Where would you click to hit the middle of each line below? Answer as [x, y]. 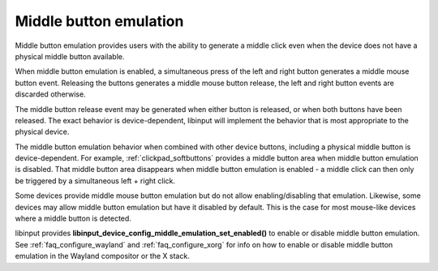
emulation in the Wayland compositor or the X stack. [102, 256]
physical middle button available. [70, 56]
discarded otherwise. [50, 94]
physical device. [42, 132]
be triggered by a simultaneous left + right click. [95, 181]
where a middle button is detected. [73, 218]
